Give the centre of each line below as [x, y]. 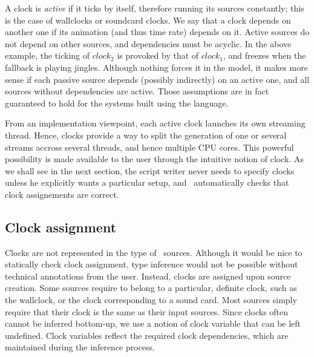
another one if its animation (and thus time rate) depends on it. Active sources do [157, 32]
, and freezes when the [264, 55]
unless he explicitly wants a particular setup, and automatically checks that [147, 182]
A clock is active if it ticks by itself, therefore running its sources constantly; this [155, 8]
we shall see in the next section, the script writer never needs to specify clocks [150, 170]
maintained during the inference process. [80, 347]
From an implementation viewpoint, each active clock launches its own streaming [155, 123]
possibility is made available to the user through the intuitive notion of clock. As [154, 159]
